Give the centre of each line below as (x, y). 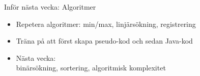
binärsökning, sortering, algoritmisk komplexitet (91, 68)
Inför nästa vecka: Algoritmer (50, 7)
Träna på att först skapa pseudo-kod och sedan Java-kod (104, 41)
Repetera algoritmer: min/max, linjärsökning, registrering (106, 24)
